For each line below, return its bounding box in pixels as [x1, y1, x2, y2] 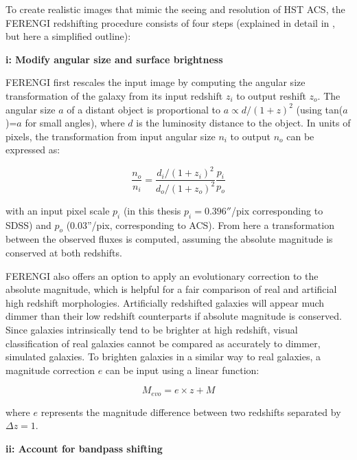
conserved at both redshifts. [5, 245, 122, 260]
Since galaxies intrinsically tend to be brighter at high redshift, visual [5, 322, 298, 336]
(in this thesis [123, 203, 181, 217]
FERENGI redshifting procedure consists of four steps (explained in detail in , [5, 15, 335, 30]
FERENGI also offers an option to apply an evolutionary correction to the [5, 268, 319, 283]
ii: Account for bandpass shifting [5, 441, 163, 456]
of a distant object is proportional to [67, 102, 221, 116]
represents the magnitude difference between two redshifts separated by [41, 404, 341, 419]
